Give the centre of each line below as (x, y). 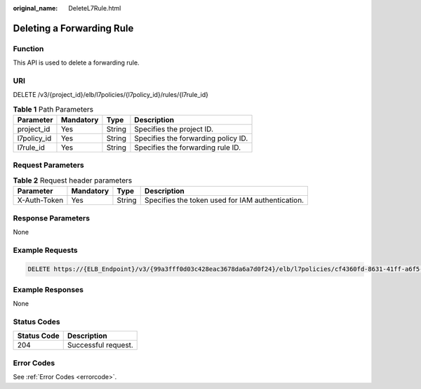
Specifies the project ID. (174, 129)
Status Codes (36, 322)
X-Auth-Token (40, 200)
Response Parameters (52, 218)
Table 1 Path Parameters (53, 109)
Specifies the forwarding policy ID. (191, 138)
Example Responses (48, 289)
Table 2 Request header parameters (73, 180)
